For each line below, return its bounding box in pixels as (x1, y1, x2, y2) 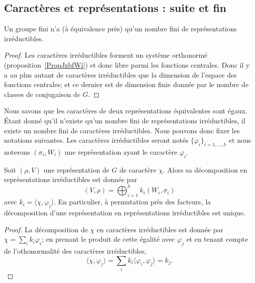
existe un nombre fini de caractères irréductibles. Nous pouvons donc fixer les (4, 125, 240, 135)
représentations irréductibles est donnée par (4, 174, 137, 185)
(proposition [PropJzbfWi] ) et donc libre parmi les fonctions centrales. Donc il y (4, 59, 250, 70)
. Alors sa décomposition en (163, 164, 248, 175)
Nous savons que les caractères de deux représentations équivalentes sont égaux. (4, 105, 248, 116)
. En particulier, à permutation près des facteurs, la (54, 196, 211, 207)
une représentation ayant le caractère (64, 146, 177, 157)
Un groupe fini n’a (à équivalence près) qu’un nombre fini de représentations (4, 23, 237, 34)
